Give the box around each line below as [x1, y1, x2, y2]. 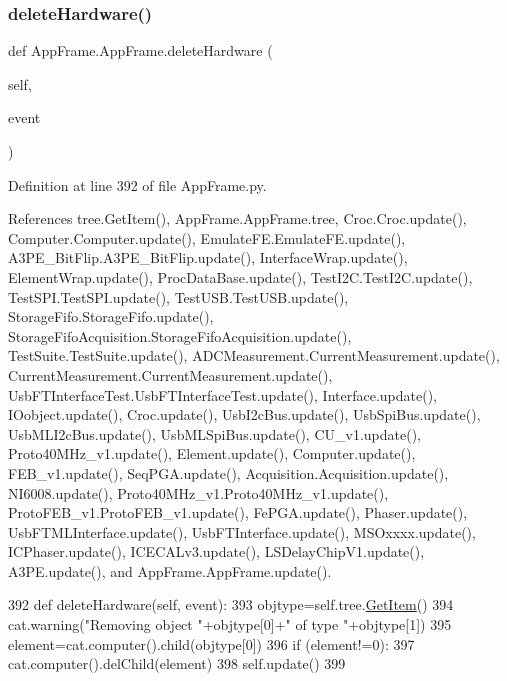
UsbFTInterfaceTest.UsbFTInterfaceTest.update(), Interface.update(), [8, 384, 438, 405]
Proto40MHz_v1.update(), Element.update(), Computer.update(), [8, 443, 416, 464]
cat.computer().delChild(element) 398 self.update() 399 [8, 653, 346, 674]
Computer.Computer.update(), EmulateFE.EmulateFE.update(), [8, 227, 406, 248]
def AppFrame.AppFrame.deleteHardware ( [8, 40, 273, 61]
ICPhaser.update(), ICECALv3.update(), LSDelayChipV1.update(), [8, 541, 425, 562]
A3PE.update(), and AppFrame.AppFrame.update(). [8, 560, 332, 581]
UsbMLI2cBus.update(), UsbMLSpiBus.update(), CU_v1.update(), [8, 423, 421, 444]
